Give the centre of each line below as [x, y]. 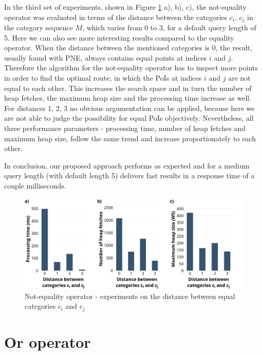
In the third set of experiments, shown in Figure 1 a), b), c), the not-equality [125, 7]
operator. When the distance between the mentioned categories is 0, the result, [128, 48]
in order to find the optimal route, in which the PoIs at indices [103, 78]
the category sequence [39, 27]
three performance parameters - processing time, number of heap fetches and [125, 128]
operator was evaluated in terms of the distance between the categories [116, 17]
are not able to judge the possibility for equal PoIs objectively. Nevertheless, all [129, 118]
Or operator [48, 341]
